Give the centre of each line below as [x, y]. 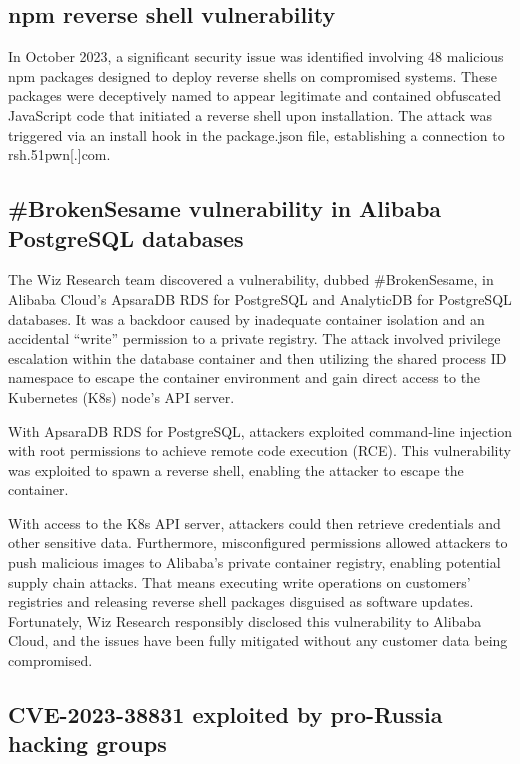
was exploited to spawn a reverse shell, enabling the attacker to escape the [236, 469]
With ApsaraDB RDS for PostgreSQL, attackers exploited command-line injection [260, 430]
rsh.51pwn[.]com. [59, 154]
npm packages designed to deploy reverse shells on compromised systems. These [252, 75]
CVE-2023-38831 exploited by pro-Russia [225, 714]
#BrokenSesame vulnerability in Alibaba [225, 208]
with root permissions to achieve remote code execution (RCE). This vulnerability [259, 450]
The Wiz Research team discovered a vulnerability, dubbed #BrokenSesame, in [251, 279]
